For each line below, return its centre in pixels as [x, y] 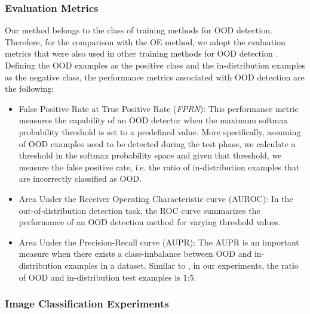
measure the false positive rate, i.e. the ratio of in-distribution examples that [159, 167]
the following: [30, 88]
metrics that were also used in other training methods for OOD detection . [142, 53]
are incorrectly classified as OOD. [80, 178]
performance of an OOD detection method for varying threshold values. [150, 222]
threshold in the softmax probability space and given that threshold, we [150, 155]
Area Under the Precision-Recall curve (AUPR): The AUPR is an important [159, 242]
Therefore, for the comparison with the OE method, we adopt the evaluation [145, 41]
